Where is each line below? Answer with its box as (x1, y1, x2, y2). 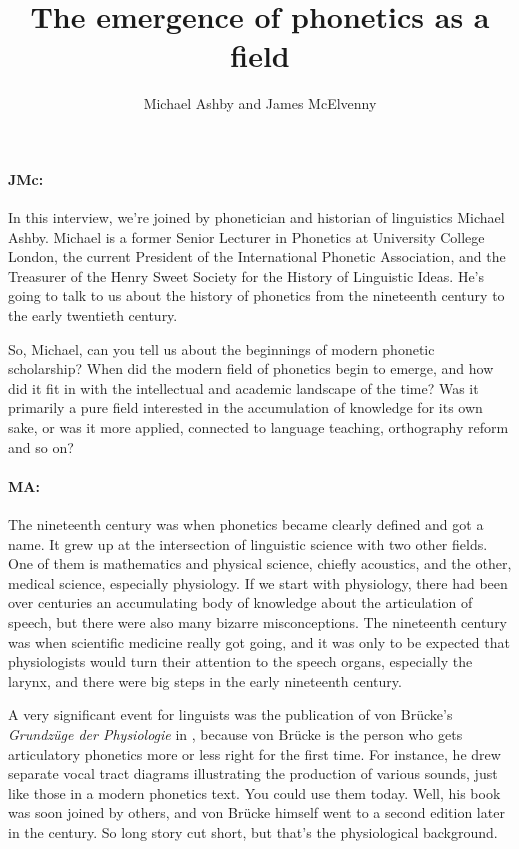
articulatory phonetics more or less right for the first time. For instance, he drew (8, 743, 501, 764)
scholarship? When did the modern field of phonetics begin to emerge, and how (8, 358, 494, 379)
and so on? (8, 436, 74, 457)
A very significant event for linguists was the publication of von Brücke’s (8, 704, 453, 725)
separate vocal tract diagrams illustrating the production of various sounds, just (8, 763, 498, 784)
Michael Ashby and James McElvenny (143, 93, 377, 114)
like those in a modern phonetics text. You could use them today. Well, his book (8, 782, 501, 803)
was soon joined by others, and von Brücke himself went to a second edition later (8, 802, 505, 823)
